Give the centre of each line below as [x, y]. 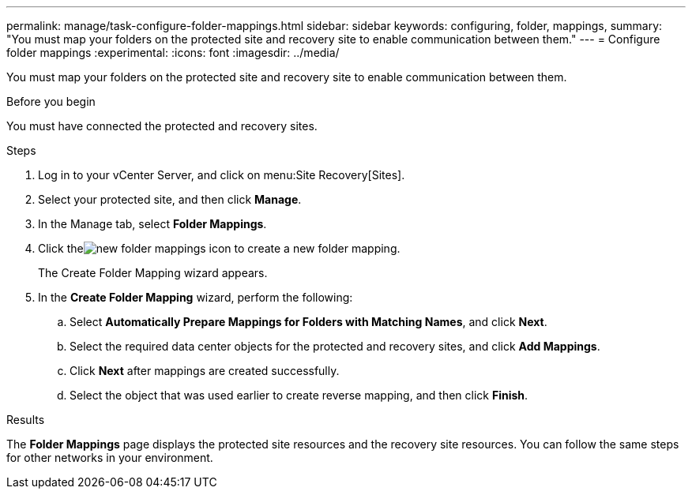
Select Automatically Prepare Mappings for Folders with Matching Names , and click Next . [308, 322]
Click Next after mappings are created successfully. [205, 371]
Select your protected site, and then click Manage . [170, 199]
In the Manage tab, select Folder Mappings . [152, 224]
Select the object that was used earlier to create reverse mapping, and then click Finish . [299, 395]
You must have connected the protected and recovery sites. [162, 126]
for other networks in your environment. [110, 457]
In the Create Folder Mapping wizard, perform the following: [196, 297]
